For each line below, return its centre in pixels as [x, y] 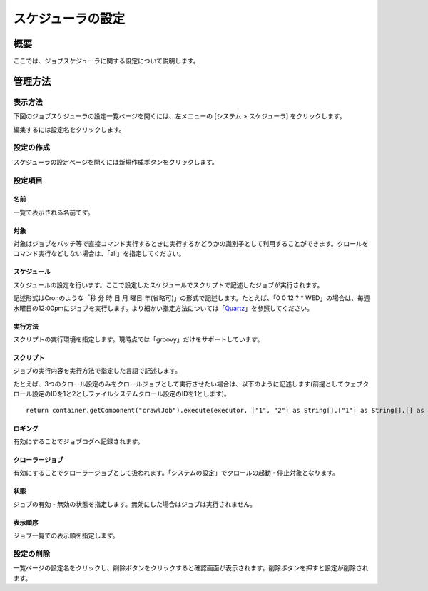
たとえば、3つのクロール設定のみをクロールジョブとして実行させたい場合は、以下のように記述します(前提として [178, 384]
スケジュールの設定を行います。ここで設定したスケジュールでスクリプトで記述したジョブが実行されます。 [168, 284]
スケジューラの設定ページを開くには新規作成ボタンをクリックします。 [116, 162]
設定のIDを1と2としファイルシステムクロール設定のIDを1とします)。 [131, 394]
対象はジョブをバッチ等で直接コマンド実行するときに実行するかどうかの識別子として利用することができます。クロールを [191, 244]
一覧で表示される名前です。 [53, 212]
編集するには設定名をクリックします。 [69, 129]
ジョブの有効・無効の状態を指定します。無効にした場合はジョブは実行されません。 [135, 504]
